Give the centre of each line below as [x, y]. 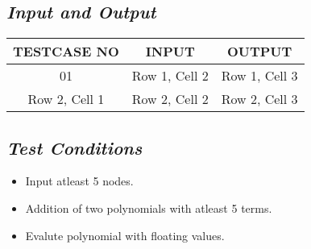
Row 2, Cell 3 [259, 99]
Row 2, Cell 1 [66, 99]
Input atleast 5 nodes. [79, 181]
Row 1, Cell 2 [170, 76]
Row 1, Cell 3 [259, 76]
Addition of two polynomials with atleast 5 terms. [149, 208]
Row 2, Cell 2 [170, 99]
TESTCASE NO [66, 52]
